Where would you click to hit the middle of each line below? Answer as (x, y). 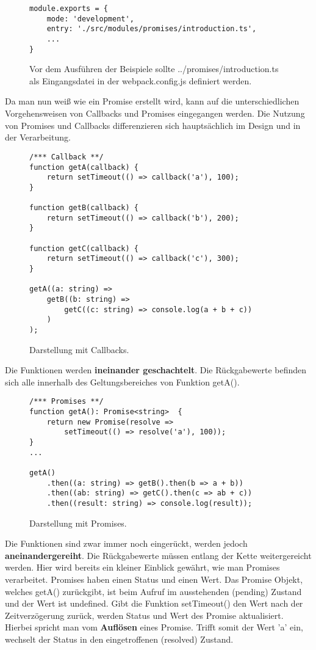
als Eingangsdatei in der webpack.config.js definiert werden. (141, 80)
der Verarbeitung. (38, 137)
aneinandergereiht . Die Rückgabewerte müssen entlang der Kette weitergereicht (158, 555)
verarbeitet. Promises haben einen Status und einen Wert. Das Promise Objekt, (154, 579)
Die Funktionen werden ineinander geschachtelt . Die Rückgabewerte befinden (156, 370)
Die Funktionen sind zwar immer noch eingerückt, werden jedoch (126, 543)
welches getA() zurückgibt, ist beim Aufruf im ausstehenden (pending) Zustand (153, 591)
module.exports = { (69, 9)
